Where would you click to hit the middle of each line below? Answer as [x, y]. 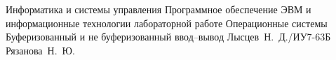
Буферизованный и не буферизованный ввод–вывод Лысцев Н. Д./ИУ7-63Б [168, 37]
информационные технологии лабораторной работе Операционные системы [167, 23]
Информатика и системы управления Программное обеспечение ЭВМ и [159, 9]
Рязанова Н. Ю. [40, 50]
